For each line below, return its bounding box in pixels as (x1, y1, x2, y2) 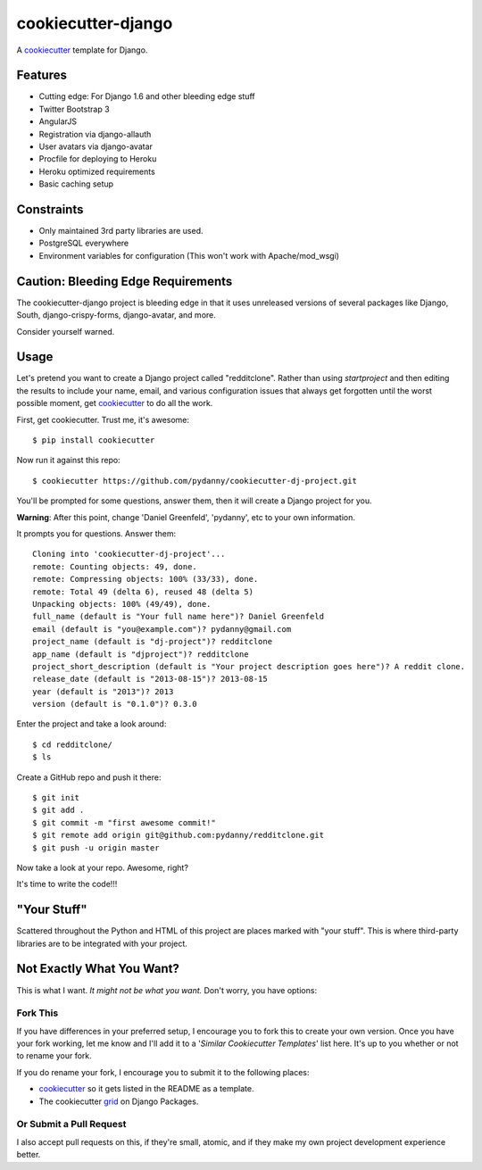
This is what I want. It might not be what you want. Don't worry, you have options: (16, 984, 317, 995)
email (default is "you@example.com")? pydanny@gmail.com (32, 624, 292, 634)
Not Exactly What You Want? (16, 961, 180, 976)
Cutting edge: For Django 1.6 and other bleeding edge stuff (38, 91, 255, 102)
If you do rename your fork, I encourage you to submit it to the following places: (16, 1066, 310, 1077)
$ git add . (32, 805, 85, 816)
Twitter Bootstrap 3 (38, 104, 111, 114)
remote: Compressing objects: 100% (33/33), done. (32, 574, 259, 585)
